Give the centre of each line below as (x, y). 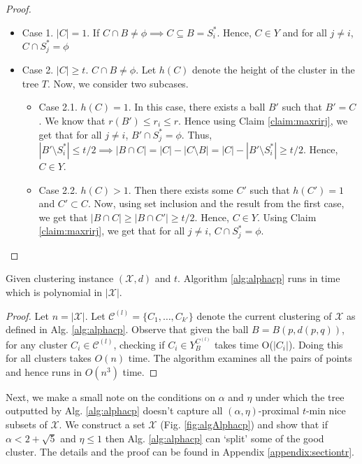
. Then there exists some (181, 189)
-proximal (279, 410)
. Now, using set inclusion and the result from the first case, (216, 203)
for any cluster (37, 344)
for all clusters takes (49, 358)
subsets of (27, 424)
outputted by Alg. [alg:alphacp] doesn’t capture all (114, 410)
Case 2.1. (58, 107)
